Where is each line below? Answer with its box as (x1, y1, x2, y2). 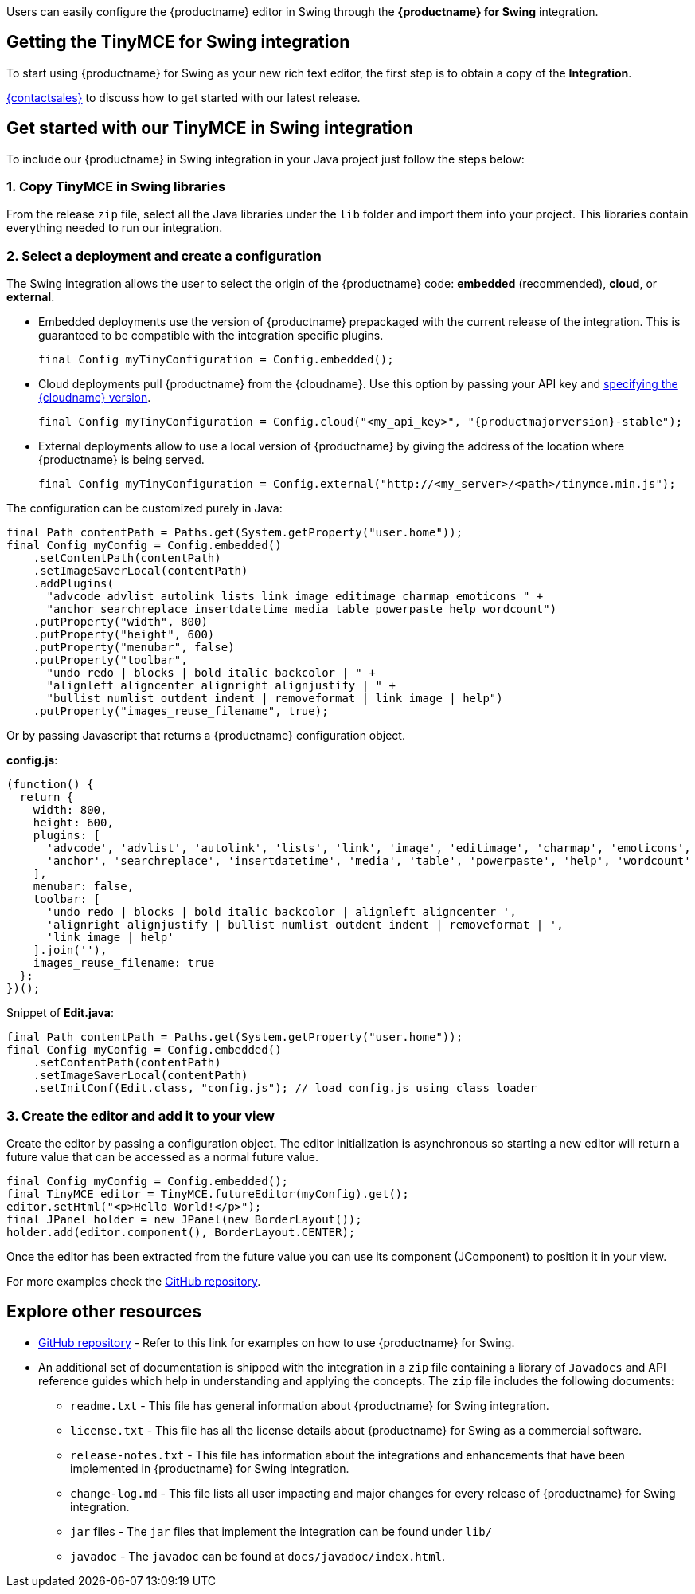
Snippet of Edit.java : (6, 1006, 115, 1020)
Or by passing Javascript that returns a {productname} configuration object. (6, 728, 405, 743)
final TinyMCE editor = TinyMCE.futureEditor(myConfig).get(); (6, 1187, 409, 1200)
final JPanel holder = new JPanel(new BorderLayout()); (6, 1212, 362, 1226)
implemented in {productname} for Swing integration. (70, 1461, 349, 1475)
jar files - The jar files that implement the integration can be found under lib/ (70, 1524, 493, 1538)
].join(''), (33, 944, 107, 957)
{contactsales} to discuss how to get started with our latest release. (6, 90, 361, 104)
